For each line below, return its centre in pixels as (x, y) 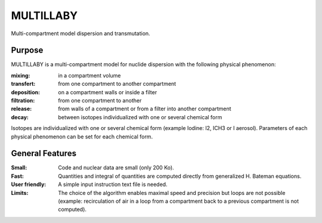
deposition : (26, 92)
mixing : (21, 75)
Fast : (17, 176)
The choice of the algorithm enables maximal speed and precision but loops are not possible (172, 193)
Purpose (27, 50)
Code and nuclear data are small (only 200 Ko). (116, 168)
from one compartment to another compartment (117, 84)
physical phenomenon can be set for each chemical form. (82, 137)
